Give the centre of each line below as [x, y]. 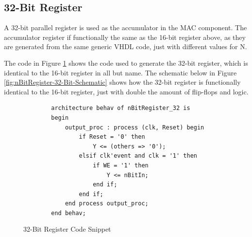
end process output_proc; [107, 204]
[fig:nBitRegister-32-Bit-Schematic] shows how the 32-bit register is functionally [122, 82]
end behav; [68, 213]
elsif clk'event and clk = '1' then [138, 156]
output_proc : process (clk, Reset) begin [134, 127]
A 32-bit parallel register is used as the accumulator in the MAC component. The [126, 27]
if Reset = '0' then [112, 137]
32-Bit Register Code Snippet [67, 229]
